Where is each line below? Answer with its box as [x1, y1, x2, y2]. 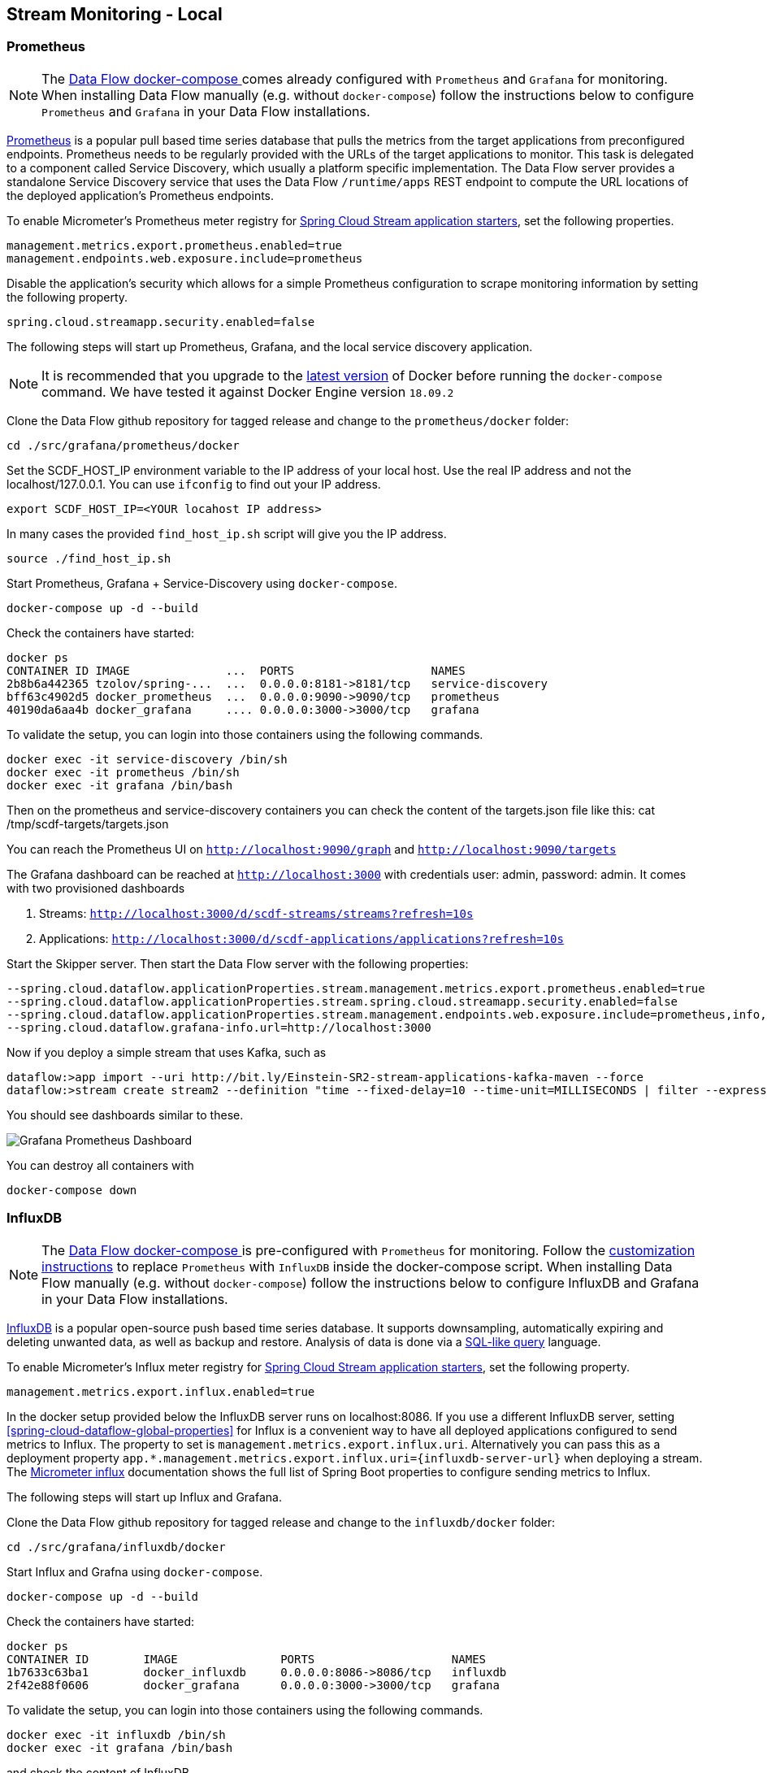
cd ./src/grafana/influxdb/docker [6, 1540, 226, 1554]
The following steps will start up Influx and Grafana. [6, 1489, 282, 1504]
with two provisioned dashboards [6, 880, 185, 895]
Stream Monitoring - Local [6, 4, 223, 24]
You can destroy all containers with [6, 1158, 194, 1172]
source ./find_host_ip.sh [6, 551, 171, 565]
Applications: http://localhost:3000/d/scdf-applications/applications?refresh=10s [39, 931, 564, 945]
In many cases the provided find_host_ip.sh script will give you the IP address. [6, 526, 447, 541]
